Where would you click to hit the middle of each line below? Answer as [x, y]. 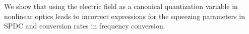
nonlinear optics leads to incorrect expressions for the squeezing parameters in [125, 16]
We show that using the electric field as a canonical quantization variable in [121, 6]
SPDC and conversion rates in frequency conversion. [85, 26]
